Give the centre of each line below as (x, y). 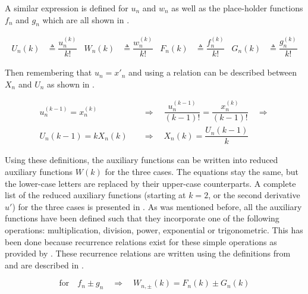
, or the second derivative (254, 195)
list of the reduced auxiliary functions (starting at (95, 195)
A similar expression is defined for (67, 8)
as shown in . (71, 84)
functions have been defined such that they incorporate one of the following (142, 218)
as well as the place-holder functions (237, 8)
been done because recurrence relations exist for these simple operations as (141, 241)
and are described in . (44, 265)
